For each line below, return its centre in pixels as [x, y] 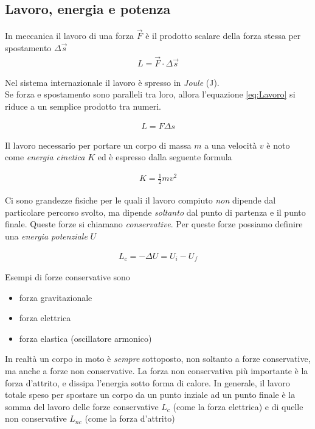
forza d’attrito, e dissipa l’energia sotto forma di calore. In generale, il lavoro [147, 382]
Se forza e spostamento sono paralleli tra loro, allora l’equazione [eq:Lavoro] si [150, 94]
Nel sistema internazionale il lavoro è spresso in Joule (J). [112, 82]
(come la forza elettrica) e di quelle [238, 406]
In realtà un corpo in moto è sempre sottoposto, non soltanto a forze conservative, [158, 359]
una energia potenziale [46, 236]
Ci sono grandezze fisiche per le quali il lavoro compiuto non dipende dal [140, 200]
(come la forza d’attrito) [130, 418]
